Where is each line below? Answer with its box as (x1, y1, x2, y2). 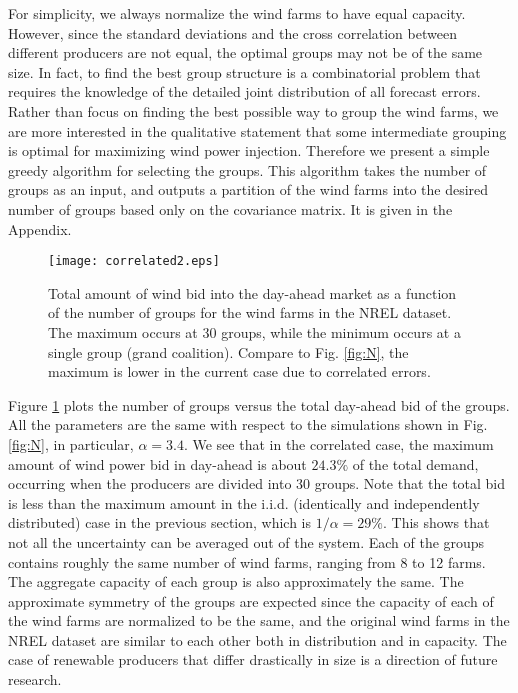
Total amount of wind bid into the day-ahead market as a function (48, 282, 457, 303)
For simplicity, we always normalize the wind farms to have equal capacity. (8, 3, 466, 23)
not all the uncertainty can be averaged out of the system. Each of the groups (8, 531, 485, 552)
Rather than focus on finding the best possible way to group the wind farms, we (8, 100, 499, 121)
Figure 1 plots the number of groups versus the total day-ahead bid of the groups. (8, 394, 510, 415)
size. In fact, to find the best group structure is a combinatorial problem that (8, 61, 481, 82)
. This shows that (382, 512, 490, 533)
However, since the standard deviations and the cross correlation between (8, 22, 457, 43)
